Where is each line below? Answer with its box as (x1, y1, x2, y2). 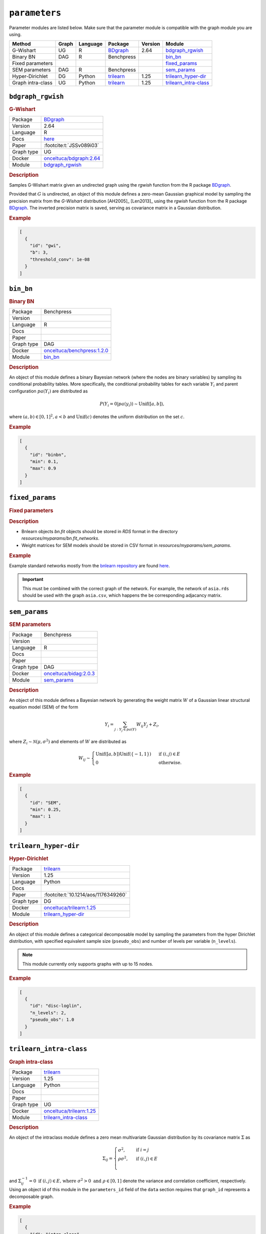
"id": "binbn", (30, 452, 66, 458)
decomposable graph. (9, 1194, 54, 1199)
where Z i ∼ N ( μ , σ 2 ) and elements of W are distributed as (9, 738, 127, 746)
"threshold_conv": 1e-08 (30, 257, 90, 262)
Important (22, 577, 44, 582)
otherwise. (158, 760, 182, 765)
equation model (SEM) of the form (9, 704, 78, 710)
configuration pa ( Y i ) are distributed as (9, 388, 88, 395)
